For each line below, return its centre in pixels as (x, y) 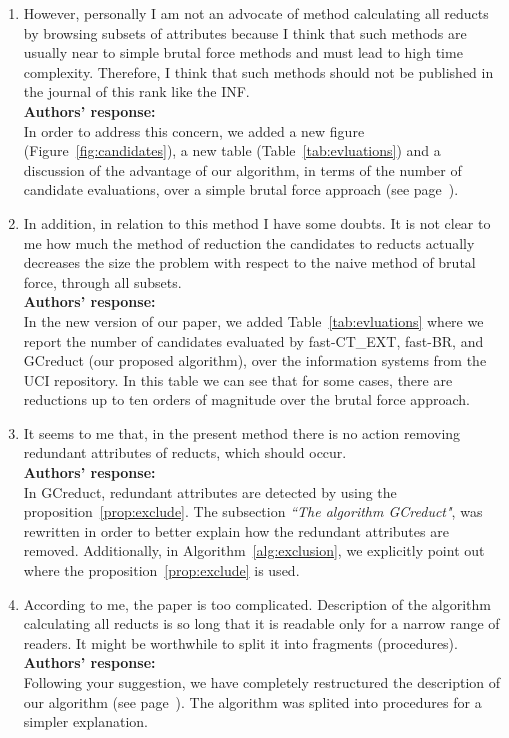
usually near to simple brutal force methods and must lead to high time (243, 52)
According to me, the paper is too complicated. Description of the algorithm (257, 603)
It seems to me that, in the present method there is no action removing (242, 432)
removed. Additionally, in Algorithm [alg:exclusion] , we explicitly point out (254, 550)
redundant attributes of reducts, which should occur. (185, 452)
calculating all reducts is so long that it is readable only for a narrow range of (261, 623)
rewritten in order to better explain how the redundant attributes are (236, 530)
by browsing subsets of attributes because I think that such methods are (245, 32)
